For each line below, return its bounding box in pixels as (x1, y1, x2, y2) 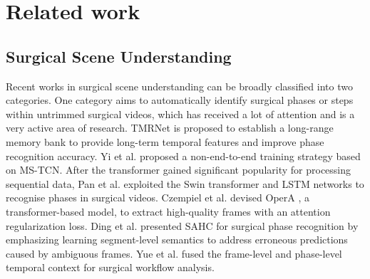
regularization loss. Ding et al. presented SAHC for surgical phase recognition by (6, 218, 359, 233)
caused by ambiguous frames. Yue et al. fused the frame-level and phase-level (6, 246, 342, 260)
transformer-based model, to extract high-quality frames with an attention (6, 204, 331, 219)
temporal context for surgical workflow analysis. (6, 260, 215, 275)
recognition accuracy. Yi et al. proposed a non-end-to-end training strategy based (6, 148, 361, 163)
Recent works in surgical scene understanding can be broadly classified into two (6, 78, 353, 93)
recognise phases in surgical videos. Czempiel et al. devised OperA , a (6, 190, 309, 205)
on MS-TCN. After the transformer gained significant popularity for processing (6, 162, 351, 177)
